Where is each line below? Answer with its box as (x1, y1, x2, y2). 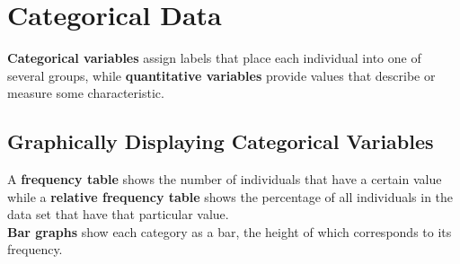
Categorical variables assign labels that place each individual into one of (7, 48, 421, 67)
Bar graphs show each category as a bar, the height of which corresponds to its (7, 222, 452, 241)
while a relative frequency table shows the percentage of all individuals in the (7, 187, 454, 206)
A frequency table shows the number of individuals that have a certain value (7, 170, 442, 189)
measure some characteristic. (7, 84, 164, 102)
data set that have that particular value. (7, 205, 229, 224)
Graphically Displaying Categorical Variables (7, 128, 434, 155)
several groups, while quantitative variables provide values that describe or (7, 66, 436, 84)
